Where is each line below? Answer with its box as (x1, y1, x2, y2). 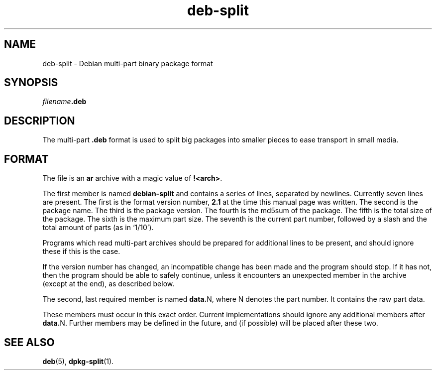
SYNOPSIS (4, 76, 58, 89)
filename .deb (42, 97, 87, 106)
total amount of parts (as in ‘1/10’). (42, 223, 154, 232)
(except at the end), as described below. (42, 279, 175, 288)
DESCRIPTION (4, 114, 75, 127)
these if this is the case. (42, 247, 120, 256)
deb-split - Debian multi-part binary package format (42, 59, 213, 68)
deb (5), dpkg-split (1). (42, 357, 114, 366)
